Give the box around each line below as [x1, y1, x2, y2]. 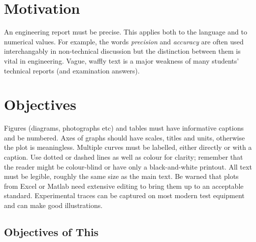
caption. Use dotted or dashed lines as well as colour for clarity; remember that [4, 152, 243, 162]
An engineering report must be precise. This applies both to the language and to [4, 27, 247, 37]
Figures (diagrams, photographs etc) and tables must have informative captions [4, 123, 244, 133]
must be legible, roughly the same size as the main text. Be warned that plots [4, 171, 239, 181]
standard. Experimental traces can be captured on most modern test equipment [4, 190, 245, 201]
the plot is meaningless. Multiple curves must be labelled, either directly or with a [4, 142, 252, 152]
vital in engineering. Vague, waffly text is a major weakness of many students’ [4, 55, 239, 66]
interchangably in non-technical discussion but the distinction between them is [4, 46, 241, 56]
